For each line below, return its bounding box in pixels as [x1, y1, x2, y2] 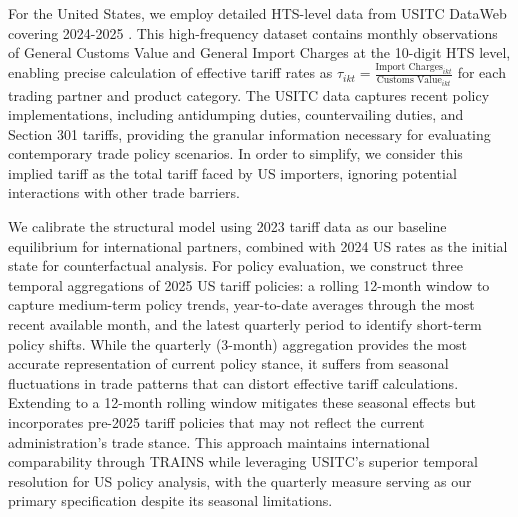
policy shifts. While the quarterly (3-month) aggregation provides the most [8, 333, 467, 354]
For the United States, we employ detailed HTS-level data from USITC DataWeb [8, 3, 507, 23]
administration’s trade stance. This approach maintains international [8, 431, 430, 452]
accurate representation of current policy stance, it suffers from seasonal [8, 353, 449, 374]
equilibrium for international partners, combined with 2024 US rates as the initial [8, 235, 508, 256]
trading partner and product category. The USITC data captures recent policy [8, 84, 490, 105]
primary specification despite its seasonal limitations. [8, 490, 333, 511]
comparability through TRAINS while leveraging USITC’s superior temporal [8, 451, 479, 472]
